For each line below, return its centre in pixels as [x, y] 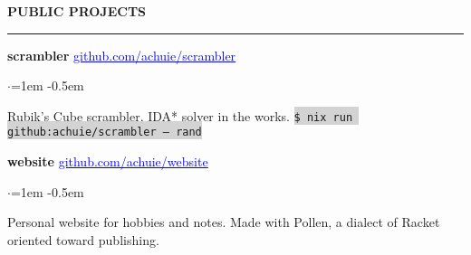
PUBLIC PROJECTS [77, 11]
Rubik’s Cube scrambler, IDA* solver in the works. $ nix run [180, 115]
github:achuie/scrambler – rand [105, 132]
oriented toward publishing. [83, 239]
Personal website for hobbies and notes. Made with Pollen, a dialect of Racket [224, 222]
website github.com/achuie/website [108, 161]
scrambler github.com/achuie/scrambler [122, 55]
